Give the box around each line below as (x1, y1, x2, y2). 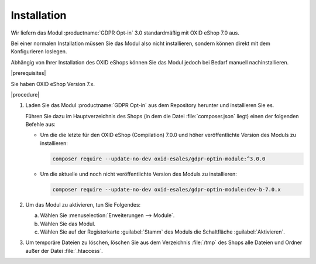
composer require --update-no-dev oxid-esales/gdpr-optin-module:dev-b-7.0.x (52, 186, 281, 193)
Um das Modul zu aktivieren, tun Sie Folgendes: (25, 201, 141, 208)
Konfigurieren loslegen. (11, 48, 67, 55)
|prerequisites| (11, 70, 46, 77)
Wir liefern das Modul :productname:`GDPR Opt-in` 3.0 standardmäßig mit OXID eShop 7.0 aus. (11, 29, 240, 36)
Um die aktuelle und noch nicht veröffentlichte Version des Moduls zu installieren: (40, 170, 237, 177)
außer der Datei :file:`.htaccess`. (25, 247, 103, 254)
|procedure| (11, 91, 40, 98)
